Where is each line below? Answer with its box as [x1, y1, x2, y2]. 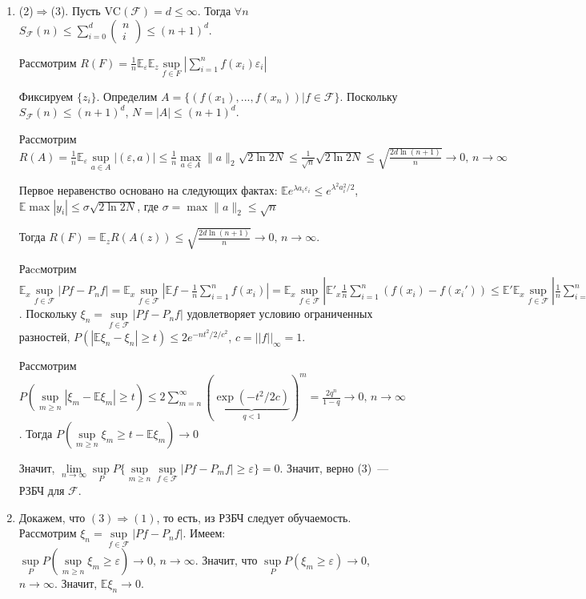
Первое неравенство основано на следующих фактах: [18, 181, 278, 198]
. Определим [96, 87, 158, 104]
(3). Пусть [50, 2, 101, 18]
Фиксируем [18, 87, 74, 104]
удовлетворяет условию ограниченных [187, 305, 373, 322]
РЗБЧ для [18, 481, 65, 498]
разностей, [18, 328, 70, 344]
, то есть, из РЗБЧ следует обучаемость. [156, 509, 351, 525]
